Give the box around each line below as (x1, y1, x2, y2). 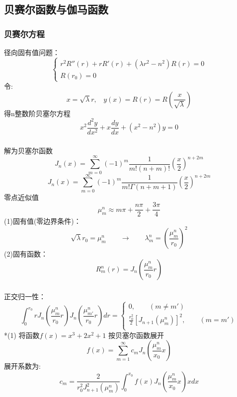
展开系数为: (4, 361, 41, 371)
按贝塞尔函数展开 (108, 330, 164, 340)
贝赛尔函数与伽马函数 (4, 1, 108, 17)
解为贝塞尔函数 (4, 145, 53, 155)
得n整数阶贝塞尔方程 (4, 108, 71, 118)
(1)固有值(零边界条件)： (4, 216, 81, 226)
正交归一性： (4, 291, 46, 301)
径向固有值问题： (4, 47, 60, 57)
